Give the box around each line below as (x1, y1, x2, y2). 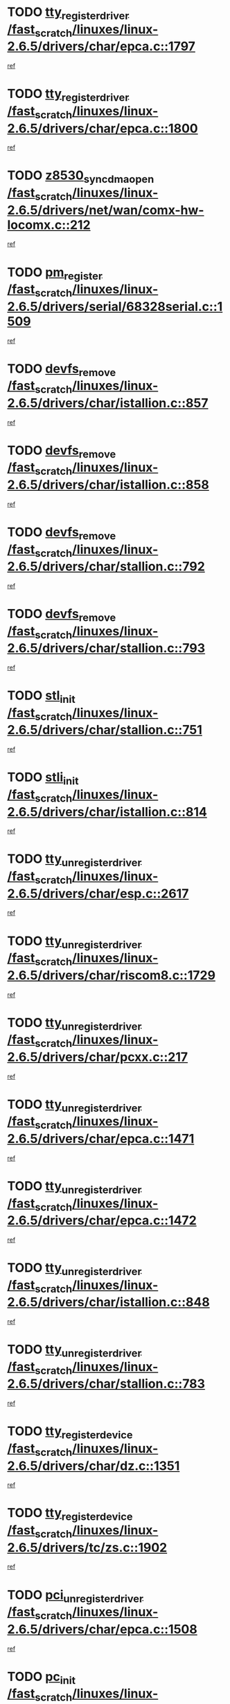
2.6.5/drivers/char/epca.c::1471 (7, 1131, 195, 1146)
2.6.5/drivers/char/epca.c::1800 (7, 120, 199, 136)
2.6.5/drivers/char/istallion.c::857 (7, 395, 209, 411)
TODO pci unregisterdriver (7, 1587, 144, 1605)
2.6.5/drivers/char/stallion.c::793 (7, 640, 206, 656)
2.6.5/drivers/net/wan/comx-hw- (7, 202, 204, 218)
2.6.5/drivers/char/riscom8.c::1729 (7, 967, 216, 983)
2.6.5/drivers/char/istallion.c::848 (7, 1295, 210, 1311)
